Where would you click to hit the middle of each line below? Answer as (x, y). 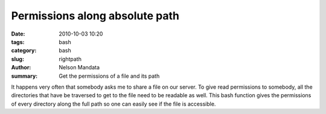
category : (24, 51)
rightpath (70, 59)
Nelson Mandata (79, 68)
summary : (24, 76)
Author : (21, 68)
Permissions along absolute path (95, 16)
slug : (18, 59)
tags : (18, 42)
